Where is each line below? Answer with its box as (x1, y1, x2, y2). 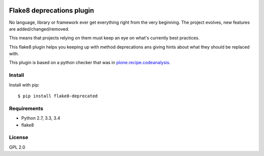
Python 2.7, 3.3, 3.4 (21, 115, 61, 121)
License (9, 134, 29, 141)
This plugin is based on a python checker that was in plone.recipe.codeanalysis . (9, 60, 171, 66)
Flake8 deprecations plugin (9, 6, 94, 15)
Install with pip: (9, 82, 40, 87)
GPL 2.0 (9, 144, 25, 150)
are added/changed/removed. (9, 26, 69, 32)
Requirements (9, 105, 44, 112)
